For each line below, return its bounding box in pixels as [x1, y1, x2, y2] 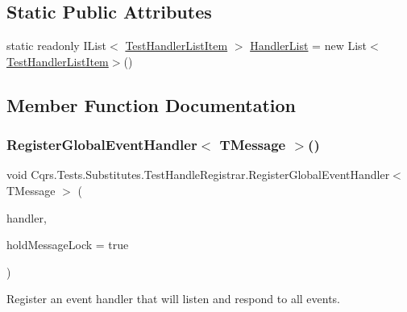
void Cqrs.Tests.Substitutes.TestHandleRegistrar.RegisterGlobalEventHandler [6, 166, 390, 183]
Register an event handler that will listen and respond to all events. [6, 290, 341, 307]
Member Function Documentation [6, 92, 297, 117]
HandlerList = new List [250, 37, 368, 54]
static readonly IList [6, 37, 107, 54]
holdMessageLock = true [6, 236, 129, 253]
